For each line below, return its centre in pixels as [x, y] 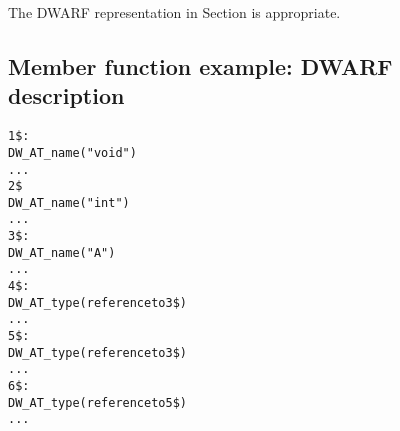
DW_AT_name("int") [69, 202]
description [66, 95]
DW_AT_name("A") [62, 252]
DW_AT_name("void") [72, 152]
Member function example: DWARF [200, 65]
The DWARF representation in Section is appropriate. [174, 12]
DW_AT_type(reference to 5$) [97, 402]
